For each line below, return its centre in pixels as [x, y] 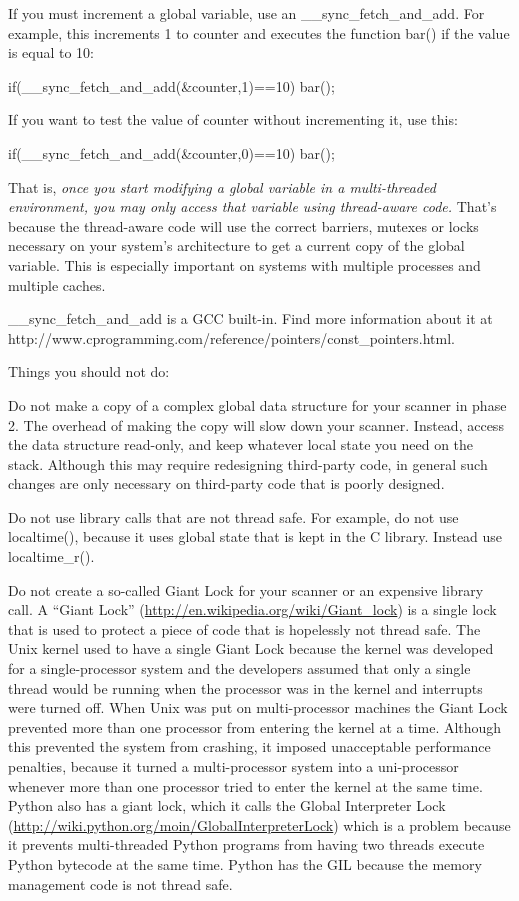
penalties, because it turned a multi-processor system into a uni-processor [233, 766]
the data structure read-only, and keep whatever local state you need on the [241, 444]
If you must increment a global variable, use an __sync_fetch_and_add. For [246, 13]
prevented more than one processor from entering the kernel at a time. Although [255, 726]
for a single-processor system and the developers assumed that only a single [239, 668]
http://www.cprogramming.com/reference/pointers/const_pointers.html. [231, 337]
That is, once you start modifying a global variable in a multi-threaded [222, 186]
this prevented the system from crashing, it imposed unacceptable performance [249, 746]
